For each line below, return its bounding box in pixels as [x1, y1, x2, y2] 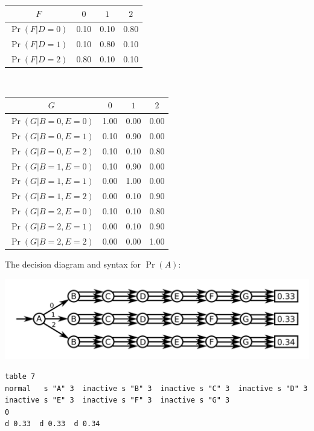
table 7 [5, 372, 36, 381]
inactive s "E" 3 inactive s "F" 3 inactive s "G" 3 [5, 396, 230, 405]
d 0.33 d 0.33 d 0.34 [5, 419, 100, 429]
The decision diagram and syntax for [5, 257, 141, 270]
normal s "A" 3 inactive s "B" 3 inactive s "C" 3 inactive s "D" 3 [5, 384, 308, 393]
